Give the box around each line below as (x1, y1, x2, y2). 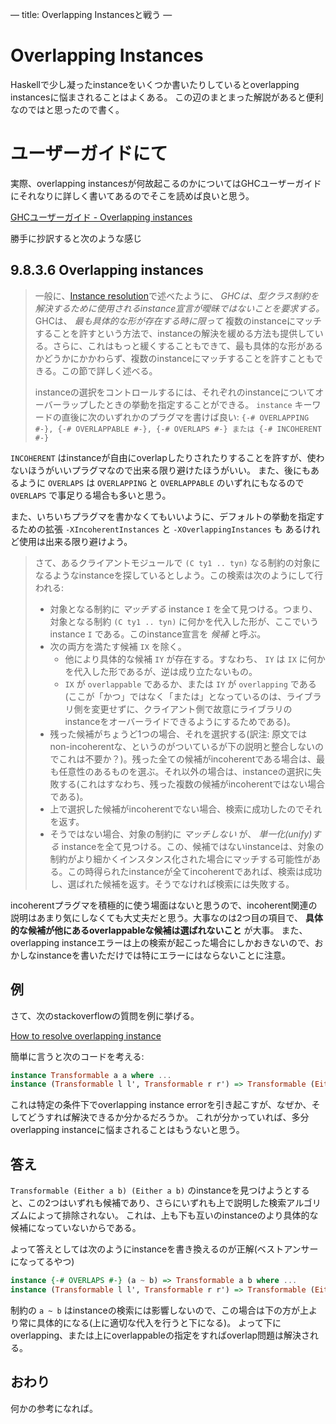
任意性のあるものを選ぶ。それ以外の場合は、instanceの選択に (58, 765, 313, 777)
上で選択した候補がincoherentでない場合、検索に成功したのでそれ (49, 803, 323, 815)
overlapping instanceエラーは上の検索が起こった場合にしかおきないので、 (10, 936, 315, 948)
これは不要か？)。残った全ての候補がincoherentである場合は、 (58, 753, 317, 765)
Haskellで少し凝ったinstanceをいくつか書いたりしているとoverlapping (10, 78, 300, 90)
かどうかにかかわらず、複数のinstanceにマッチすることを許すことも (34, 352, 315, 364)
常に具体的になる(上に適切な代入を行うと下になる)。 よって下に (18, 1316, 282, 1328)
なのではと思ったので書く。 (10, 103, 125, 115)
